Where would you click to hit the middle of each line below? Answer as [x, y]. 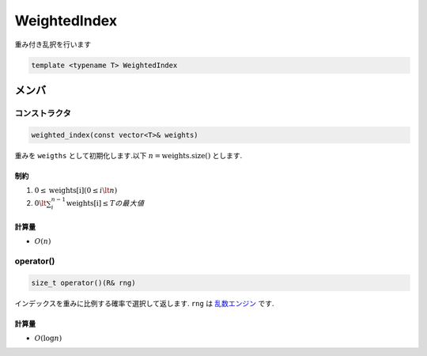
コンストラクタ [43, 113]
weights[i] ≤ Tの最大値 [105, 203]
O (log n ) [48, 339]
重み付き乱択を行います [53, 44]
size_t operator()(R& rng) [83, 283]
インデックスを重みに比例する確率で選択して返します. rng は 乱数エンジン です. [144, 303]
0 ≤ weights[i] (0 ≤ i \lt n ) [76, 191]
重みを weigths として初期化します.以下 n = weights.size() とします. [128, 155]
